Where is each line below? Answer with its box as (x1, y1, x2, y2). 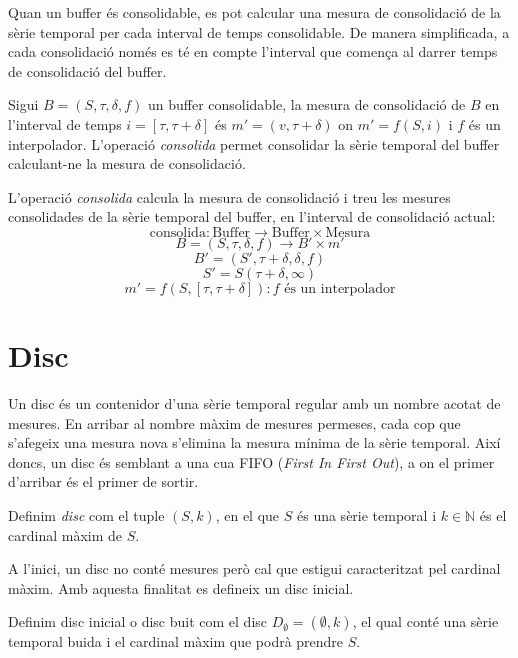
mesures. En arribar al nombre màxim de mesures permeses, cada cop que (8, 412, 461, 433)
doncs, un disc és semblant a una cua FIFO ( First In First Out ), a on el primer (8, 451, 495, 472)
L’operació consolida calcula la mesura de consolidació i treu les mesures (8, 186, 451, 207)
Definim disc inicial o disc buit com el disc (8, 611, 268, 632)
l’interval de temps (8, 113, 122, 134)
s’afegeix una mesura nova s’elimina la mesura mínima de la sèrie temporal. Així (8, 432, 501, 453)
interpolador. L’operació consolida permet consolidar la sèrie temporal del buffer (8, 133, 500, 154)
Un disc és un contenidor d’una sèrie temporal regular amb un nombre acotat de (8, 393, 501, 414)
